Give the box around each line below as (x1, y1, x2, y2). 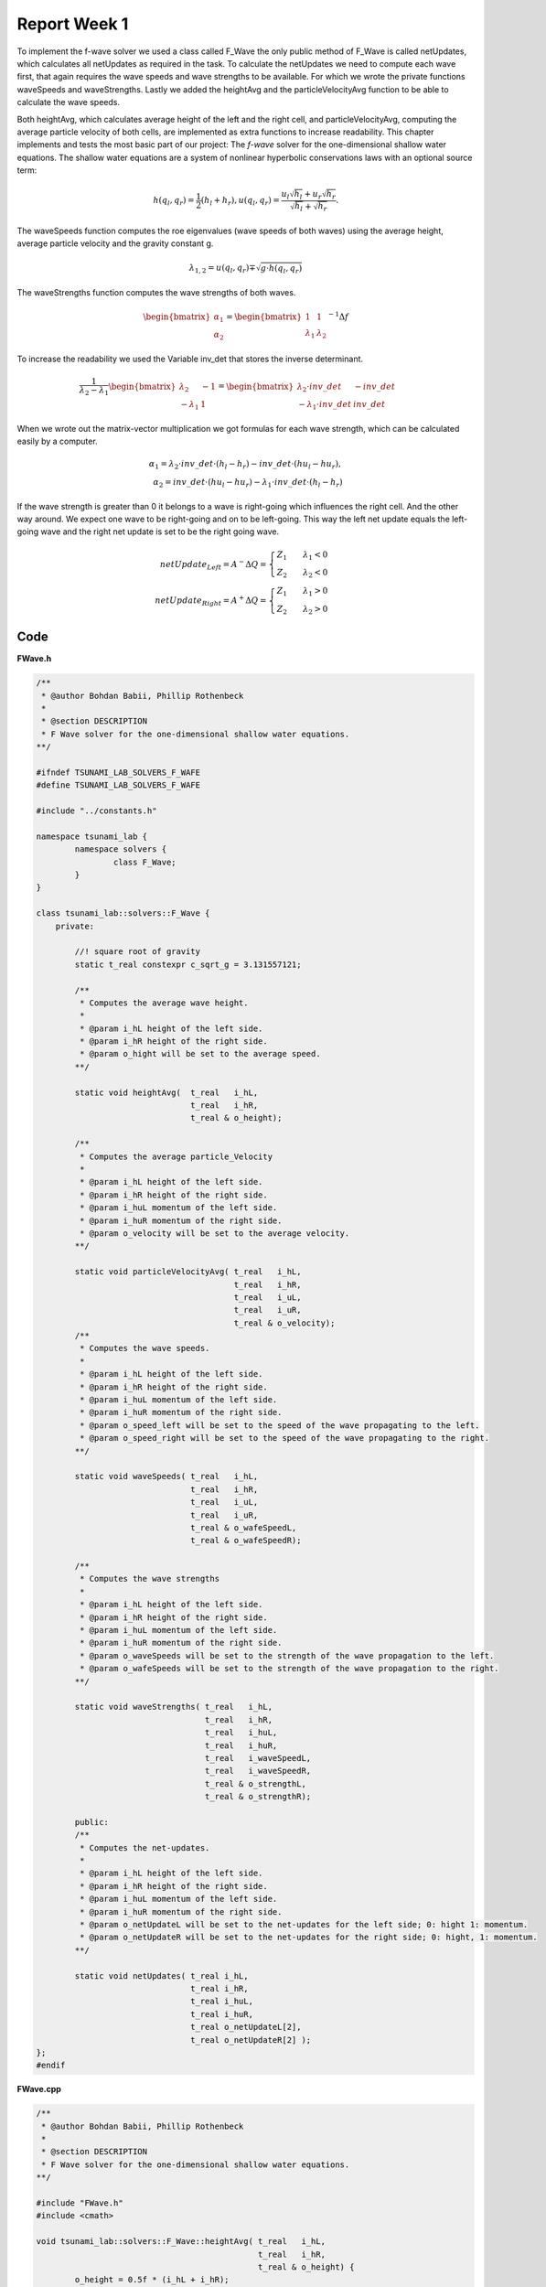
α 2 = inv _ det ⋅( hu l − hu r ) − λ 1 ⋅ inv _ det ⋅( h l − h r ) (153, 477, 343, 489)
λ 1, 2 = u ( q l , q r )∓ (188, 263, 256, 275)
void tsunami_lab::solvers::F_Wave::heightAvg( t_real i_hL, (36, 2237, 327, 2247)
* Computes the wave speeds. (79, 1343, 210, 1354)
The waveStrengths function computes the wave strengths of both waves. (16, 287, 296, 298)
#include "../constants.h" (36, 806, 157, 816)
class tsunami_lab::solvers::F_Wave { (36, 908, 210, 918)
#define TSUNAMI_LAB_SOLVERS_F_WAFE (36, 780, 201, 790)
